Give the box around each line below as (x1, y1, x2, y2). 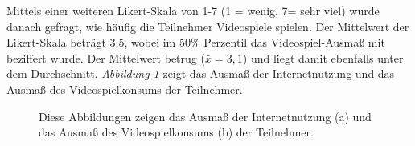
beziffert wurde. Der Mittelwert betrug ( (6, 49, 205, 66)
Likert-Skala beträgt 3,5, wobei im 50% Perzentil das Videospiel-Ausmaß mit (6, 34, 385, 51)
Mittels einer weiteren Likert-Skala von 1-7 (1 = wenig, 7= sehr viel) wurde (6, 2, 380, 18)
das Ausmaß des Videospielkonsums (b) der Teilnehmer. (39, 124, 314, 140)
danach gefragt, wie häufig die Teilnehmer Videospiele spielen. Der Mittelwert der (6, 18, 409, 34)
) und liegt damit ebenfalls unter (242, 49, 404, 66)
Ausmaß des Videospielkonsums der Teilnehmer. (6, 80, 243, 97)
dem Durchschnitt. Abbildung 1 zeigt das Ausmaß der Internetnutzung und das (6, 65, 395, 82)
